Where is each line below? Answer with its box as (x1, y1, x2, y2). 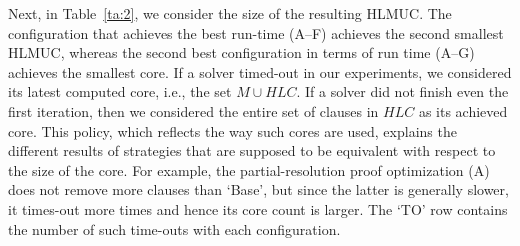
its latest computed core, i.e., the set (8, 81, 232, 102)
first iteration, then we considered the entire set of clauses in (8, 100, 379, 121)
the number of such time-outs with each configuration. (8, 218, 341, 239)
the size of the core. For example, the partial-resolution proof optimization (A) (8, 159, 490, 180)
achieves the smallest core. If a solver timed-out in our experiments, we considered (8, 61, 512, 82)
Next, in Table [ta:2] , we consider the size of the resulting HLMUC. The (8, 3, 452, 23)
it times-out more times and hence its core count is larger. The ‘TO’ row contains (8, 198, 508, 219)
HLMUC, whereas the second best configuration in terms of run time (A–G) (8, 42, 475, 63)
